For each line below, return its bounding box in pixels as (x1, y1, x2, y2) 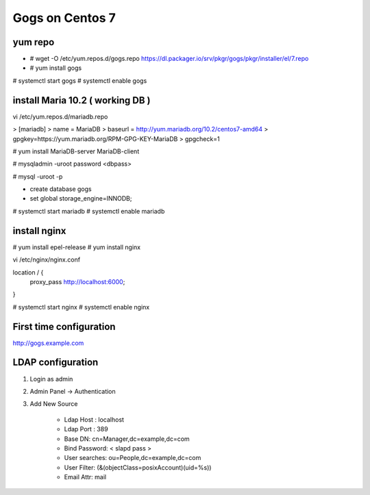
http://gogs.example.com (12, 339, 84, 347)
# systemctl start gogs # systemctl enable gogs (12, 76, 147, 85)
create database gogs (29, 185, 92, 193)
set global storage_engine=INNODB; (29, 194, 132, 203)
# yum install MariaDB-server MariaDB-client (12, 147, 140, 155)
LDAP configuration (12, 357, 99, 368)
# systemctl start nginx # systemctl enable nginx (12, 303, 150, 311)
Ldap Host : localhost (64, 415, 125, 424)
